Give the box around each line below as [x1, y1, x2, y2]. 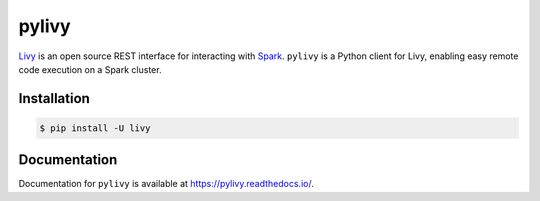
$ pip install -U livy [39, 122, 151, 134]
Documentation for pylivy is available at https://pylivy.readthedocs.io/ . [18, 178, 314, 190]
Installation [18, 90, 90, 107]
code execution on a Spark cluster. [18, 63, 162, 75]
